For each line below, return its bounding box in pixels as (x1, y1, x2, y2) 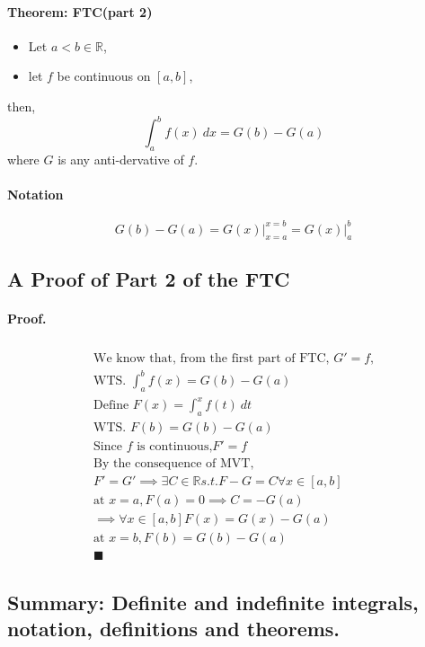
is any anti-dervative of (58, 149, 184, 168)
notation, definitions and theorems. (7, 614, 341, 642)
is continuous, (137, 439, 213, 453)
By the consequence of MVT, (93, 456, 254, 470)
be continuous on (57, 66, 151, 85)
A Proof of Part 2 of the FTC (7, 264, 290, 292)
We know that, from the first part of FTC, (93, 352, 330, 366)
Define (93, 399, 129, 412)
